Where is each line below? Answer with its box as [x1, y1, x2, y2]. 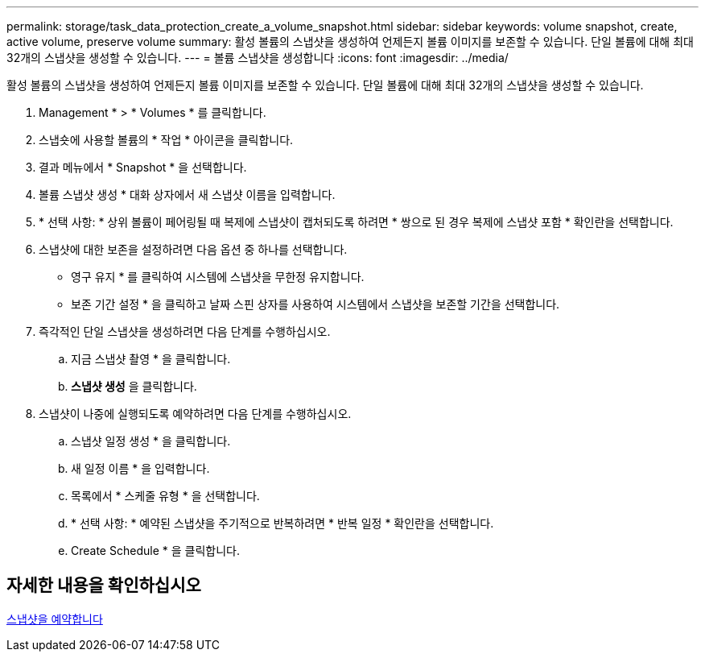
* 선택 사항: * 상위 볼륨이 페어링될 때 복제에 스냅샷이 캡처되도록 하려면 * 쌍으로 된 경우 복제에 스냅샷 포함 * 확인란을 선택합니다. [39, 215, 674, 229]
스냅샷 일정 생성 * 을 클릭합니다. [71, 434, 231, 448]
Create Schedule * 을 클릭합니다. [71, 544, 240, 557]
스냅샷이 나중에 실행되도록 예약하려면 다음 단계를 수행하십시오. [39, 407, 352, 420]
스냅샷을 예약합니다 [6, 611, 103, 626]
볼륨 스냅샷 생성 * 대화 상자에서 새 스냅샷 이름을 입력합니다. [39, 188, 336, 201]
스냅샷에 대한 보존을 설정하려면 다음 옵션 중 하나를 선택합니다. [39, 242, 348, 256]
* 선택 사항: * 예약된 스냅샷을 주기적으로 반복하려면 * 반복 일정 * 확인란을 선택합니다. [71, 516, 494, 530]
